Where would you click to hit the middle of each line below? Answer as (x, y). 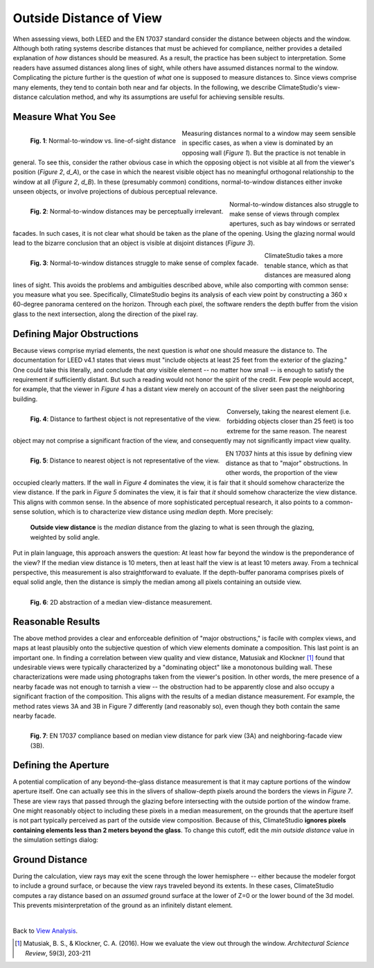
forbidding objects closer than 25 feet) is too (290, 421)
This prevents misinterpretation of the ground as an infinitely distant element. (123, 906)
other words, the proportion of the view (282, 473)
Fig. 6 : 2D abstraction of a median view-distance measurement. (121, 602)
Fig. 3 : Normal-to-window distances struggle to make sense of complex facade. (144, 263)
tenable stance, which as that (306, 265)
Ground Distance (50, 859)
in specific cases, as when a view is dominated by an (258, 143)
